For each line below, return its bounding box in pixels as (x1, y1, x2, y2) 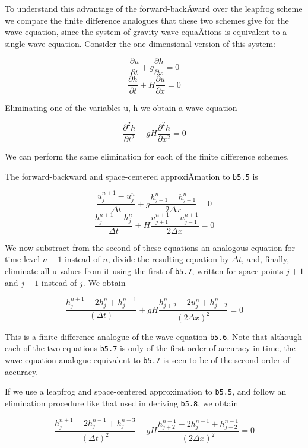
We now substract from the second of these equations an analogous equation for (5, 241, 296, 253)
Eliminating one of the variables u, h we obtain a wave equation (5, 101, 237, 113)
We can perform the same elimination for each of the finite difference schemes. (5, 150, 290, 162)
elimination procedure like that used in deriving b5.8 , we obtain (5, 397, 239, 409)
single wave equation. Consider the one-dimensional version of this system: (5, 37, 275, 49)
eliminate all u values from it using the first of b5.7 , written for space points (5, 264, 284, 277)
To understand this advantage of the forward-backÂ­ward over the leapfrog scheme (5, 2, 303, 14)
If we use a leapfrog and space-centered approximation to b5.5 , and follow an (5, 385, 287, 398)
